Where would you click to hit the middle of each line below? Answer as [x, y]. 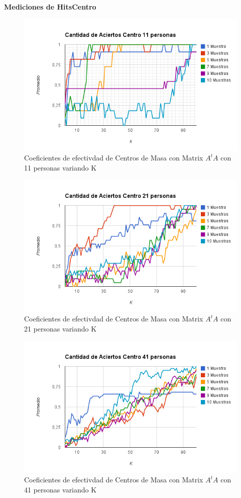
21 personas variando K [61, 328]
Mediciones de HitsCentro [50, 7]
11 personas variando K [61, 167]
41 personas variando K [61, 489]
